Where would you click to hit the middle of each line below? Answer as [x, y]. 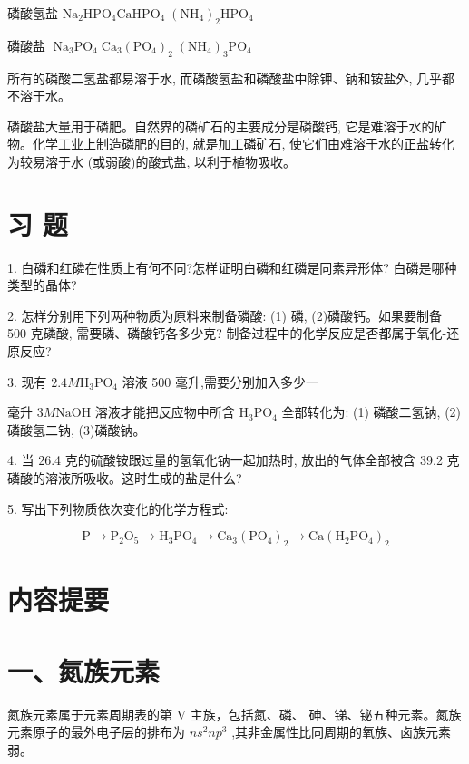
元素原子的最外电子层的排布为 [96, 732]
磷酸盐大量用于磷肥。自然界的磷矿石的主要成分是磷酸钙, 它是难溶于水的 [221, 126]
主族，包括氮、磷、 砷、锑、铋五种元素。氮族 [326, 714]
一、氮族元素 [84, 670]
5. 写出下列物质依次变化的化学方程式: [118, 508]
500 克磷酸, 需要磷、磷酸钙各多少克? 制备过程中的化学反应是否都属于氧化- [227, 333]
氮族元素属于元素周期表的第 [90, 714]
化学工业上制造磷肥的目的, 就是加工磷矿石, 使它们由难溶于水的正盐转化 [244, 144]
